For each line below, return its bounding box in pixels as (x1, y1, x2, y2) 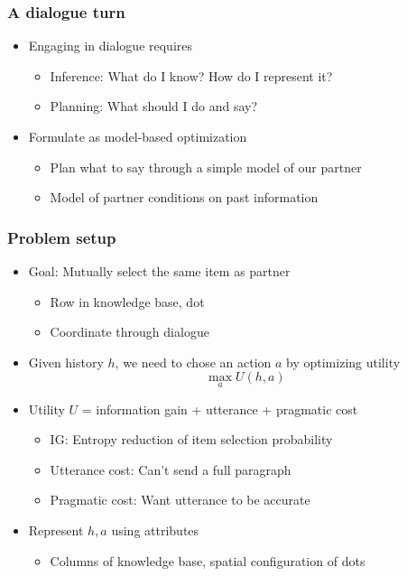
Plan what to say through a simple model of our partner (50, 157, 362, 176)
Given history (28, 352, 104, 371)
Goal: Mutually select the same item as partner (28, 262, 291, 280)
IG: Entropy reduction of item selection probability (50, 430, 333, 449)
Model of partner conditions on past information (50, 188, 319, 207)
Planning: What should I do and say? (50, 97, 258, 116)
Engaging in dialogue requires (28, 36, 193, 55)
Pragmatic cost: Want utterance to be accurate (50, 490, 310, 509)
